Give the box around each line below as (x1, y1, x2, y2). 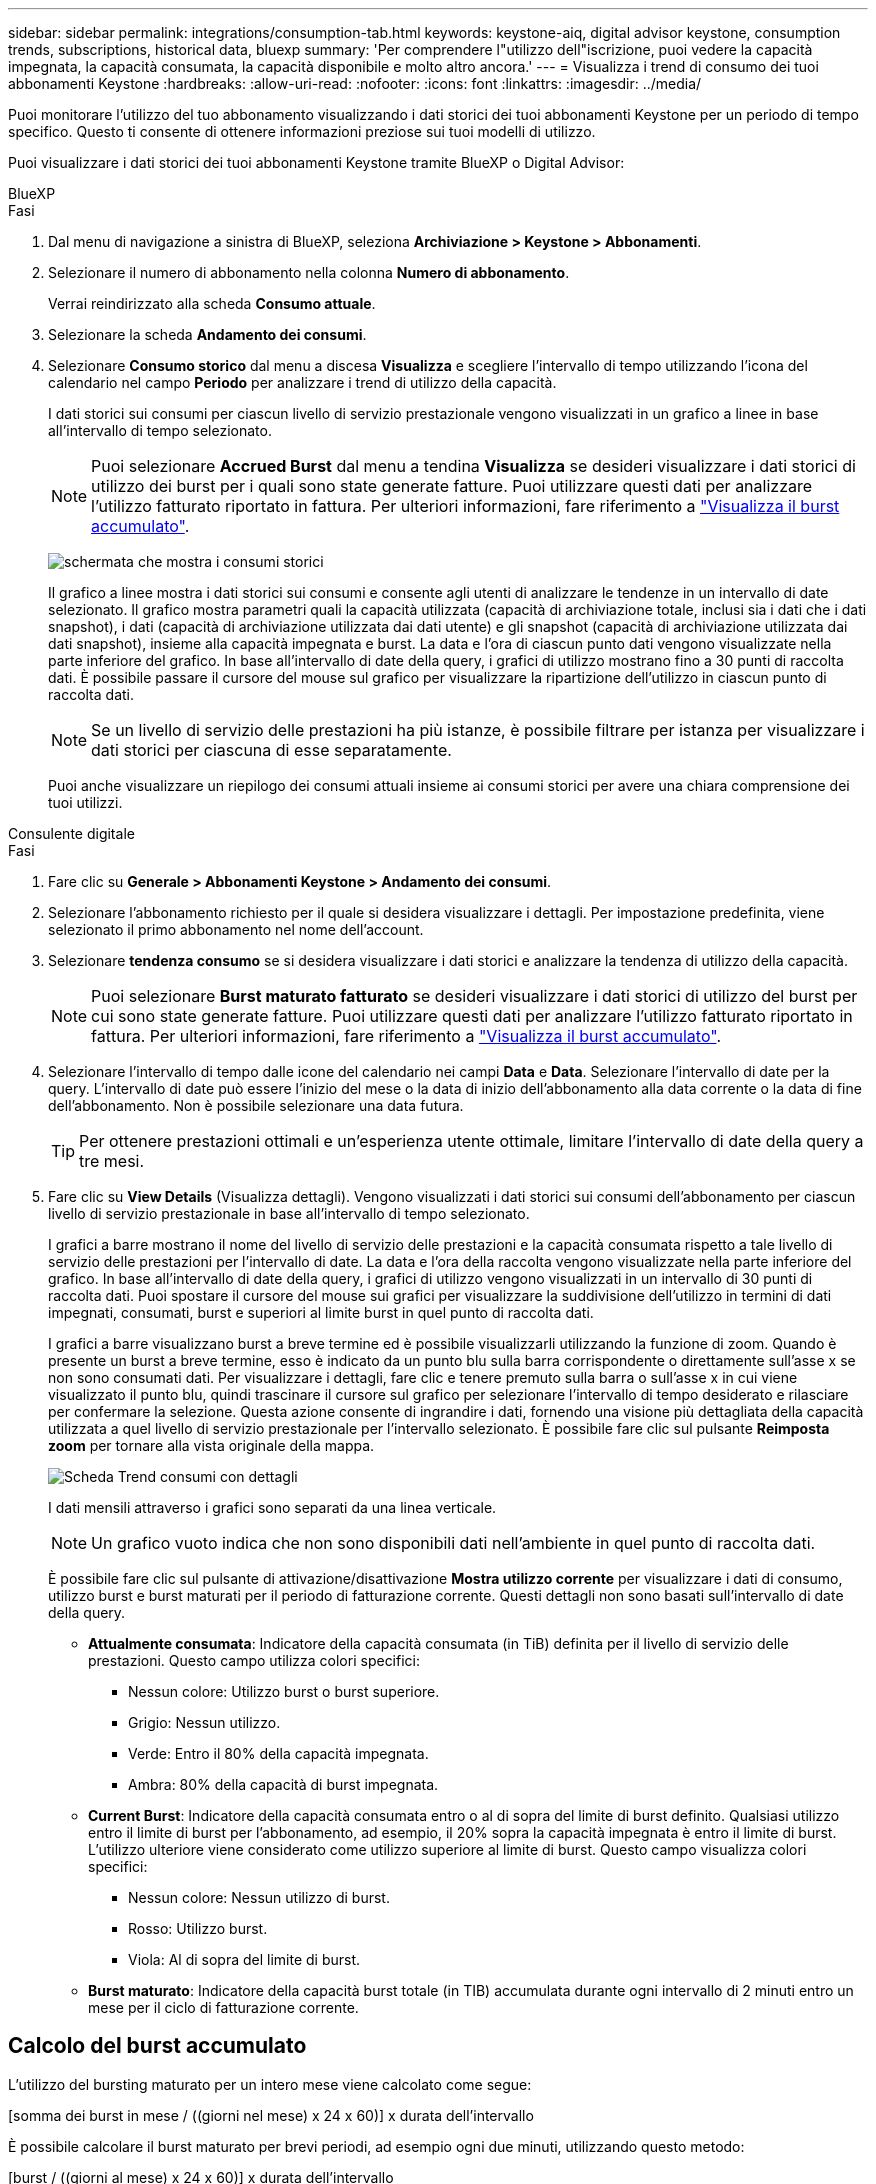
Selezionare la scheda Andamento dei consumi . (48, 326, 367, 343)
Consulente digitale (8, 825, 135, 842)
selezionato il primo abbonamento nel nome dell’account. (48, 921, 424, 938)
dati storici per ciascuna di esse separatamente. (91, 740, 452, 760)
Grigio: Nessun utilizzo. (128, 1714, 281, 1731)
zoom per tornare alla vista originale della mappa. (48, 1437, 375, 1454)
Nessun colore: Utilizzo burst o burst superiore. (128, 1683, 440, 1700)
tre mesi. (79, 1151, 145, 1171)
